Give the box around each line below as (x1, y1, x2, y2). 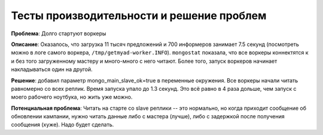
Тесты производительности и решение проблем (11, 9, 267, 22)
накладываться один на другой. (11, 66, 93, 73)
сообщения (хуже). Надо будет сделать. (11, 121, 114, 128)
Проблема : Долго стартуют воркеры (11, 30, 106, 37)
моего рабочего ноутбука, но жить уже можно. (11, 93, 133, 101)
